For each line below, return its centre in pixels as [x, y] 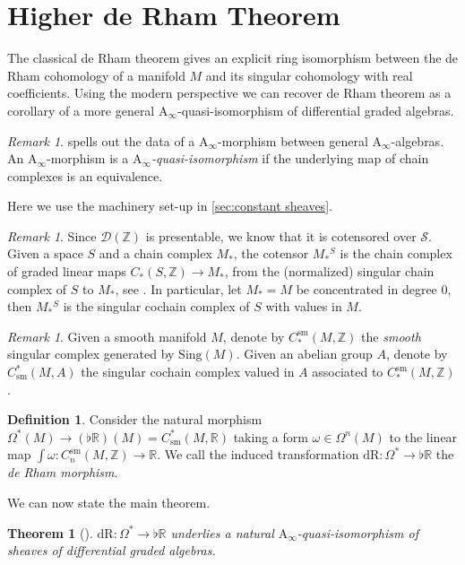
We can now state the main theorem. [109, 502]
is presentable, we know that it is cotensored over [281, 235]
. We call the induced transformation [258, 454]
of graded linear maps [67, 271]
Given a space [45, 253]
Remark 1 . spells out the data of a [101, 140]
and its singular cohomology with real [309, 75]
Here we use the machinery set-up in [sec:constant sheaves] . [170, 206]
